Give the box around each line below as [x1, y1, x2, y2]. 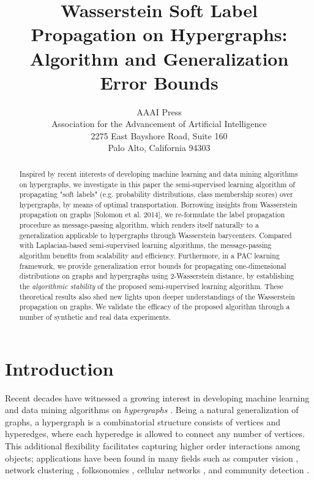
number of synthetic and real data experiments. [19, 312, 171, 322]
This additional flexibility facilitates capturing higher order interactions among [5, 439, 301, 452]
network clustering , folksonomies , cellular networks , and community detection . [5, 463, 310, 476]
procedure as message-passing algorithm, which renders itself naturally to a [19, 220, 259, 230]
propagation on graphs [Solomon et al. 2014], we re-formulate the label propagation [19, 209, 285, 220]
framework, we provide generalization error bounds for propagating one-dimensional [19, 260, 286, 271]
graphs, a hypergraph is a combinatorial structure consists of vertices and [5, 415, 280, 428]
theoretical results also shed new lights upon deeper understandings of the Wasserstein [19, 291, 295, 301]
